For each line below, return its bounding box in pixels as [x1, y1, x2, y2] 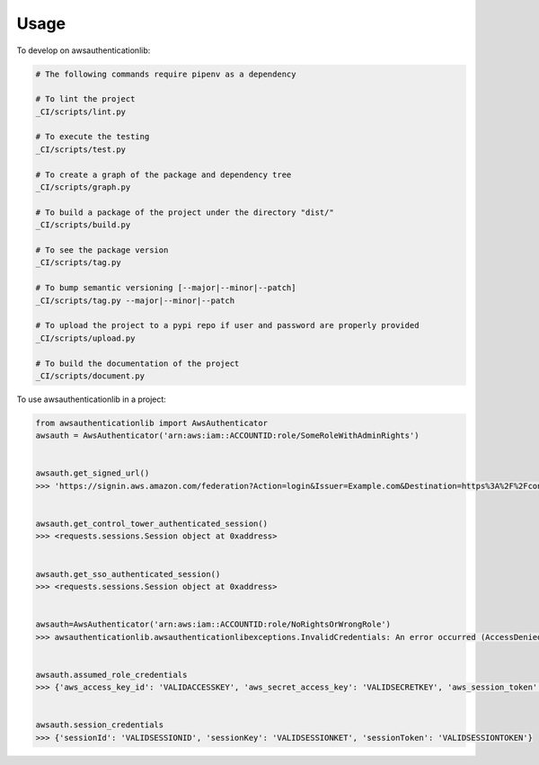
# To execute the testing [35, 131, 150, 142]
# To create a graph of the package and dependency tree [35, 169, 292, 180]
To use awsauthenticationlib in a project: [16, 394, 166, 405]
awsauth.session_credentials [35, 720, 164, 730]
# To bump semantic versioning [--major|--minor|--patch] [35, 283, 296, 293]
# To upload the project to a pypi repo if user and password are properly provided [35, 320, 420, 331]
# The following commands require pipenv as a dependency [35, 68, 296, 79]
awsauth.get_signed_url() [35, 468, 150, 478]
